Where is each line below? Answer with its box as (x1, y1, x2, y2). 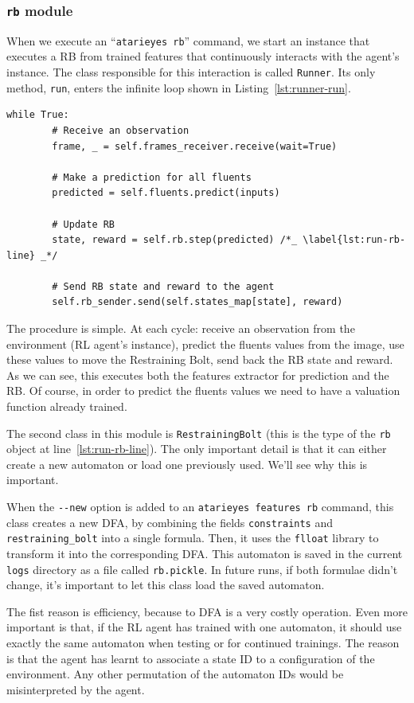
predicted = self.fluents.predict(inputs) (52, 187, 280, 199)
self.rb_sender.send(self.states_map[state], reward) (52, 296, 343, 308)
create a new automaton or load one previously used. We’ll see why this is (6, 455, 368, 472)
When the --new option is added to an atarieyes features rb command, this (6, 498, 394, 515)
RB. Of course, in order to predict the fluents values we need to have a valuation (6, 382, 400, 399)
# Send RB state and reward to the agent (52, 280, 275, 292)
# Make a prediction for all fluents (52, 171, 252, 183)
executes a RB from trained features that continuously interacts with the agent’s (6, 48, 400, 64)
